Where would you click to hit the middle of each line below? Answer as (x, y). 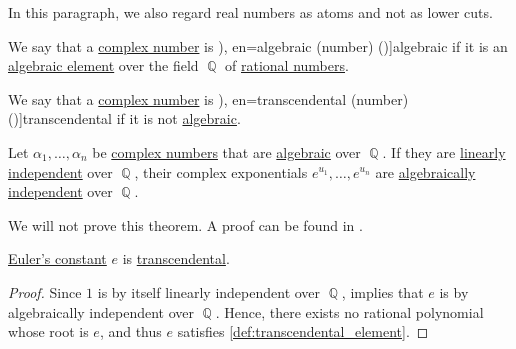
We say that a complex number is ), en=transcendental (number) (208, 98)
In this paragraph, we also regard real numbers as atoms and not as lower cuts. (250, 12)
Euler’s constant (57, 258)
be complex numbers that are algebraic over (226, 151)
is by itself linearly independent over (209, 291)
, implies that (382, 291)
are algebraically (425, 171)
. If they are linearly (444, 151)
